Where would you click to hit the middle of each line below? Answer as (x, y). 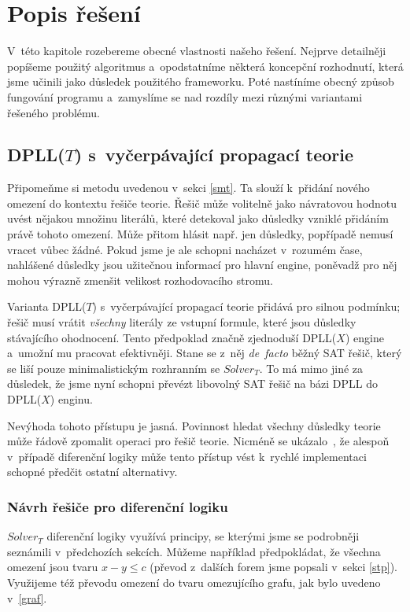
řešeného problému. (54, 112)
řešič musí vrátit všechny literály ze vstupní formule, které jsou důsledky (182, 322)
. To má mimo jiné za (311, 368)
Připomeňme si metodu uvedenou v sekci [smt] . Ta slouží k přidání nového (188, 188)
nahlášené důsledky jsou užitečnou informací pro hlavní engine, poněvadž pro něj (202, 265)
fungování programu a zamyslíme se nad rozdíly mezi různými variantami (185, 96)
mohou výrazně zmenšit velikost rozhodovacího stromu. (140, 280)
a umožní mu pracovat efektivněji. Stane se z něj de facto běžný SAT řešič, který (205, 353)
